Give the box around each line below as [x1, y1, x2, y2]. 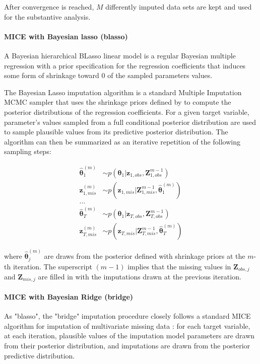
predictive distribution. [4, 350, 75, 360]
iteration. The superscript [13, 261, 92, 271]
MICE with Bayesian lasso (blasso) [4, 31, 128, 41]
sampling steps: [4, 146, 51, 157]
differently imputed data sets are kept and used [105, 2, 252, 12]
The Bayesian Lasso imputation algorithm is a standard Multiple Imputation [4, 87, 242, 97]
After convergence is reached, [4, 2, 94, 12]
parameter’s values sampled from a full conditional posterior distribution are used [4, 116, 256, 127]
